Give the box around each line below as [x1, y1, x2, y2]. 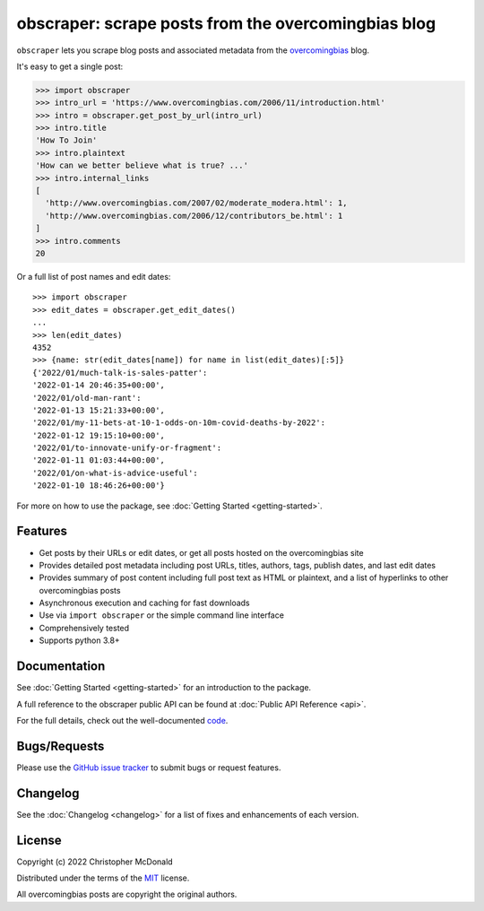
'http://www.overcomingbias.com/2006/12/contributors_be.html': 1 [45, 211, 343, 221]
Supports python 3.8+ [39, 635, 120, 646]
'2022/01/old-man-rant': [32, 393, 142, 403]
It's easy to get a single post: [16, 61, 124, 72]
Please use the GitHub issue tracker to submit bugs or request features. [16, 762, 281, 773]
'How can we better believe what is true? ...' [35, 161, 248, 170]
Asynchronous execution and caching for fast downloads [39, 597, 250, 609]
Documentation [16, 659, 106, 674]
